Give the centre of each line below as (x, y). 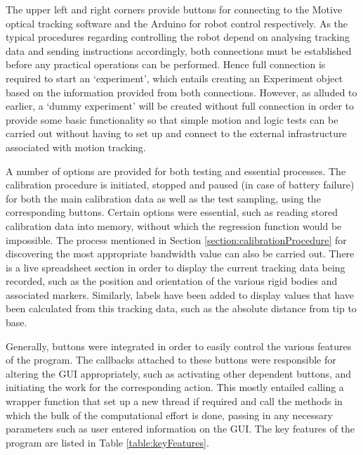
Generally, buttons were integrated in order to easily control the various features (179, 346)
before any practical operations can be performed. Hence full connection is (166, 64)
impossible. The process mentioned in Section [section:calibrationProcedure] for (176, 239)
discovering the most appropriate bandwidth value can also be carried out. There (180, 254)
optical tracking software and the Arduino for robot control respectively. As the (177, 23)
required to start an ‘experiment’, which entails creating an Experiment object (174, 78)
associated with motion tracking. (76, 147)
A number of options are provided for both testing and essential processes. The (176, 171)
